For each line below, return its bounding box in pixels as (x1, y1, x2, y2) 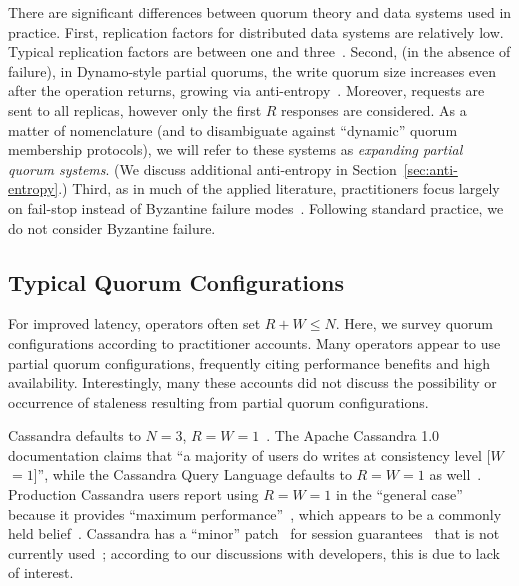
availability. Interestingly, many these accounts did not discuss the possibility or (8, 372, 497, 393)
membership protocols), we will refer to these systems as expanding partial (8, 139, 463, 160)
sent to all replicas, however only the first (8, 99, 262, 120)
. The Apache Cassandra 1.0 (266, 425, 440, 446)
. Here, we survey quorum (335, 313, 493, 334)
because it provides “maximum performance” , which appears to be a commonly (8, 503, 502, 524)
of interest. (8, 562, 74, 583)
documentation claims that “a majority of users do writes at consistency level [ (8, 444, 491, 465)
